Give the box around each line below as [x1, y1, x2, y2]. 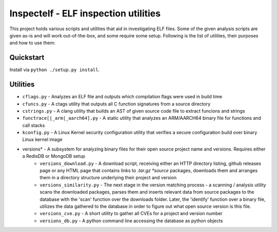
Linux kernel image [22, 136, 63, 143]
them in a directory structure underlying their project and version [39, 175, 177, 181]
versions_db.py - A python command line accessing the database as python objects [39, 218, 223, 224]
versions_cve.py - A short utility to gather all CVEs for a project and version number [39, 210, 223, 217]
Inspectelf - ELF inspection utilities [9, 8, 161, 19]
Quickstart [9, 53, 45, 62]
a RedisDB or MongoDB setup [22, 153, 86, 159]
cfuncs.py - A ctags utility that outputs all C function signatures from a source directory [22, 100, 211, 107]
